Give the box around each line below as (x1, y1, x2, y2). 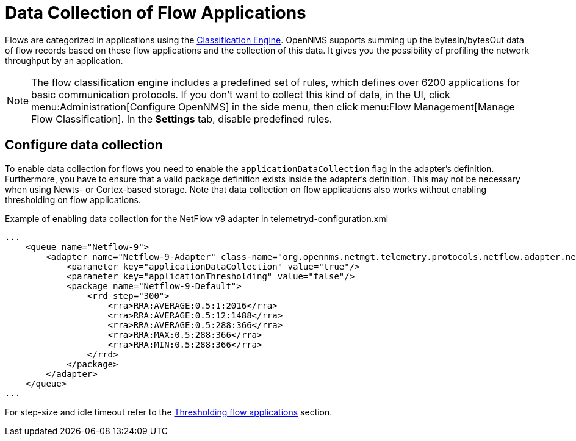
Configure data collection (5, 137, 163, 153)
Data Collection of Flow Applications (5, 2, 306, 23)
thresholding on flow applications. (5, 194, 141, 205)
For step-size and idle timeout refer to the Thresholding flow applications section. (5, 406, 333, 417)
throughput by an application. (5, 55, 123, 66)
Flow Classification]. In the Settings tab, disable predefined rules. (31, 112, 333, 125)
